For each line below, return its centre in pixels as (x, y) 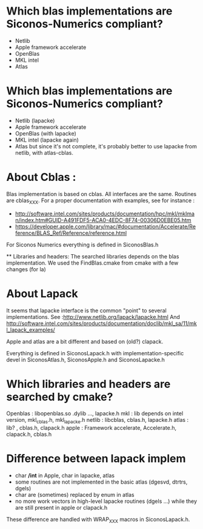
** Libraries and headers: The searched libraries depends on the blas (93, 256)
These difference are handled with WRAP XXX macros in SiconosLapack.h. (98, 520)
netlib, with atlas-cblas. (44, 153)
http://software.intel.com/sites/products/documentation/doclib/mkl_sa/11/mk (101, 323)
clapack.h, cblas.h (29, 435)
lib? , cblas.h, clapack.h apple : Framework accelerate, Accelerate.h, (92, 428)
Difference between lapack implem (96, 459)
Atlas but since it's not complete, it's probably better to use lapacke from (106, 146)
